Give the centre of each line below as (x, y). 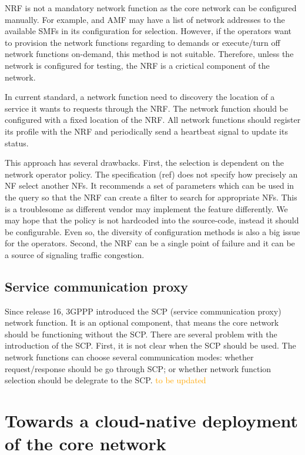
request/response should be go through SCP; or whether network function (138, 368)
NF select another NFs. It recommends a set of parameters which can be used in (150, 185)
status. (17, 143)
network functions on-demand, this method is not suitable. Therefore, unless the (149, 54)
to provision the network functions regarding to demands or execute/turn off (143, 42)
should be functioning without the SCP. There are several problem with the (141, 334)
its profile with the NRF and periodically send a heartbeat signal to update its (146, 131)
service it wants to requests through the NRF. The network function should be (146, 108)
